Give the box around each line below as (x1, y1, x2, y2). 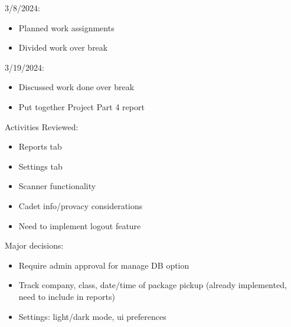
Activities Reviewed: (5, 120, 79, 133)
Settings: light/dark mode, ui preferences (18, 310, 166, 322)
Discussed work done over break (18, 81, 135, 93)
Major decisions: (5, 239, 64, 252)
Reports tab (18, 140, 62, 153)
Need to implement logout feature (18, 219, 141, 232)
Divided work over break (18, 41, 108, 54)
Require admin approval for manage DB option (18, 259, 189, 271)
